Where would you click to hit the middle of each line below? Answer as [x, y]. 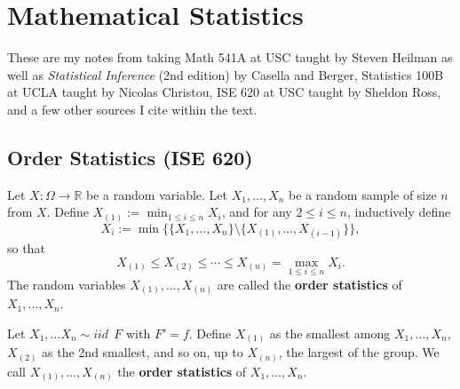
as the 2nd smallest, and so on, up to [143, 352]
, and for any [257, 212]
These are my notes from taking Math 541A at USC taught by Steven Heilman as [230, 57]
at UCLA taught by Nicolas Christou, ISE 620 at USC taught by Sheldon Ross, [224, 92]
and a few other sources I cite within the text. [132, 109]
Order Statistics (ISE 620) [130, 157]
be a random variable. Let [157, 194]
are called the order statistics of [309, 284]
